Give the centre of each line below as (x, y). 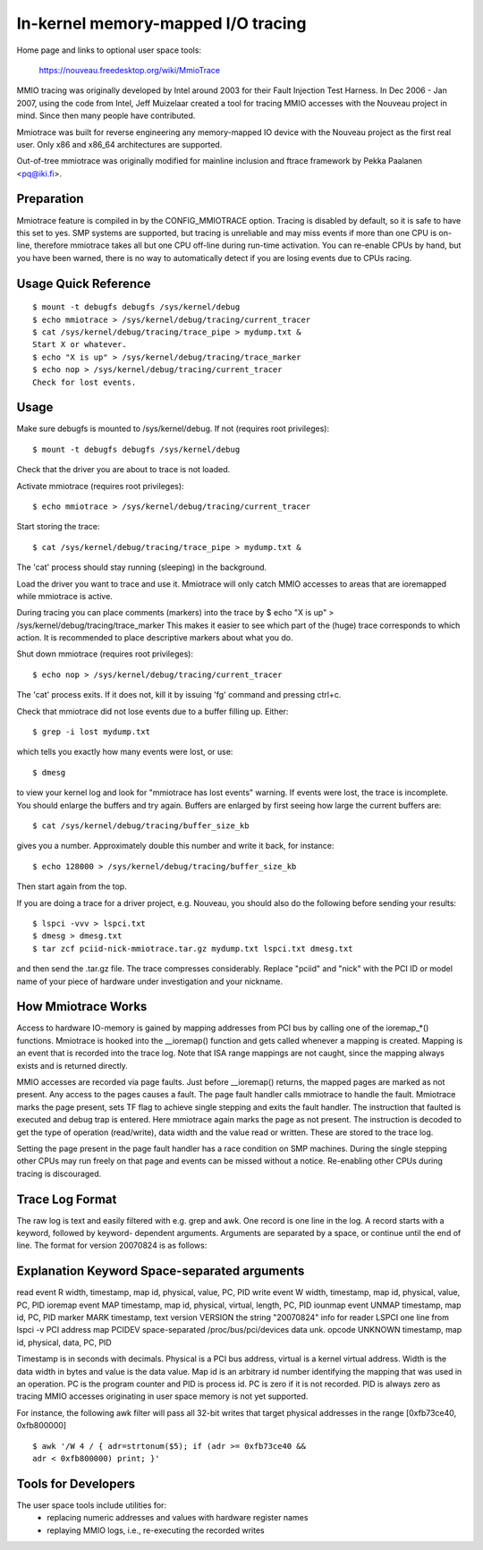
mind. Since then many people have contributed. (106, 115)
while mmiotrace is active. (65, 596)
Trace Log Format (67, 1199)
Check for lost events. (85, 382)
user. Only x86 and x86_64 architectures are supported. (119, 144)
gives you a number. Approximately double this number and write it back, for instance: (175, 846)
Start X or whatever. (80, 345)
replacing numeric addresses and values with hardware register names (178, 1518)
